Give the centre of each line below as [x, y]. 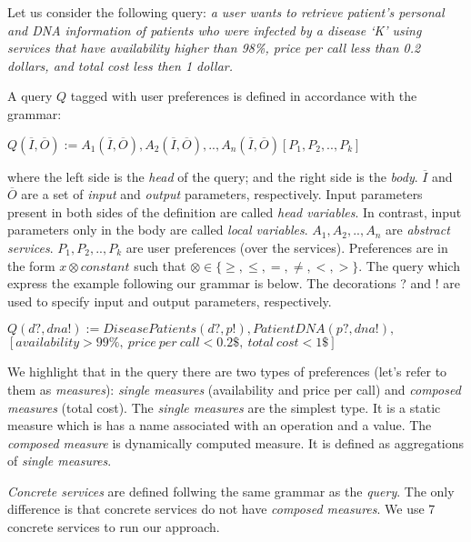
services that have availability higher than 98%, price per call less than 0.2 [214, 48]
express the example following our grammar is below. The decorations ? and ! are [234, 283]
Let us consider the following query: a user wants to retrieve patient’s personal [226, 12]
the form [31, 265]
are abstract [418, 230]
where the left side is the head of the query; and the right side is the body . [213, 176]
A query [30, 96]
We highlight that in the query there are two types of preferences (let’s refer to [227, 371]
